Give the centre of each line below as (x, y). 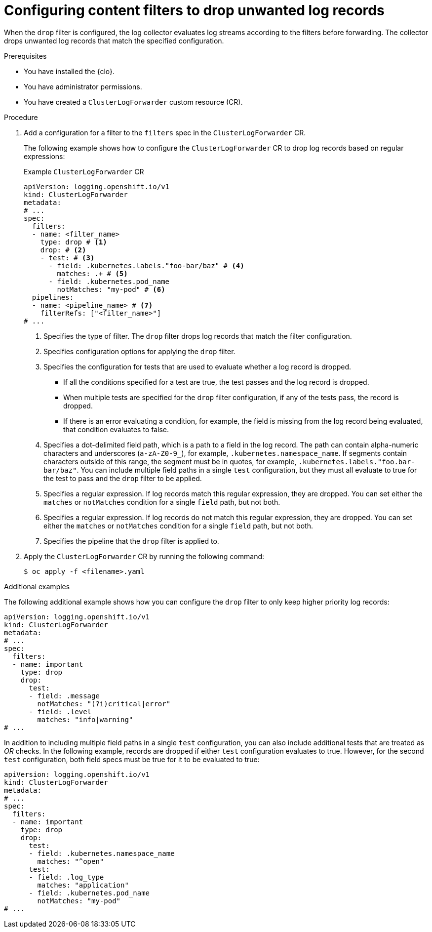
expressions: (44, 156)
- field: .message (64, 696)
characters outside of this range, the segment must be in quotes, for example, (170, 461)
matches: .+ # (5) (92, 273)
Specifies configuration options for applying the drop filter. (139, 351)
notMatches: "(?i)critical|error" (104, 704)
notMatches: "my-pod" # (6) (111, 289)
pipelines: (53, 297)
